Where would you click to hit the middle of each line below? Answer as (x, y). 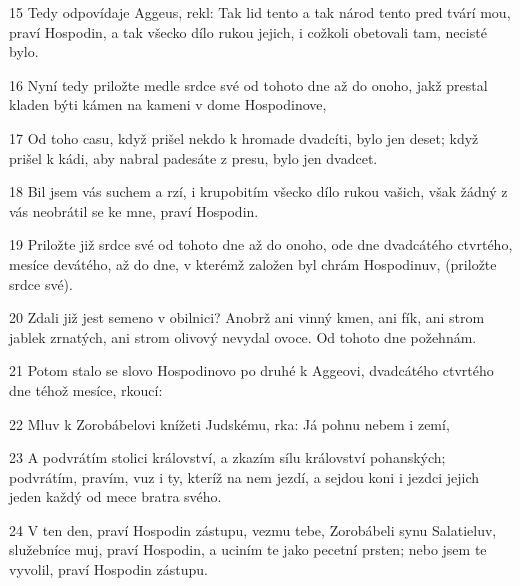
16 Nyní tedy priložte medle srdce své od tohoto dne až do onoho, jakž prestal (248, 84)
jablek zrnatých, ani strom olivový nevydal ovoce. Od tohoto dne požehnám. (243, 336)
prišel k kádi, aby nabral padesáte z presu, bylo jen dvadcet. (193, 157)
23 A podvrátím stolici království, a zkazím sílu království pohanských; (227, 457)
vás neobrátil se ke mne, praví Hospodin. (134, 210)
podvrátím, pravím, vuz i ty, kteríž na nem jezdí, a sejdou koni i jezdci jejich (244, 476)
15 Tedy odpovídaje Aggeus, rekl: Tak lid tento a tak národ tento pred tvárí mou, (260, 12)
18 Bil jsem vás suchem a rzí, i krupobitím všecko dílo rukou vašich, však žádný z (258, 191)
